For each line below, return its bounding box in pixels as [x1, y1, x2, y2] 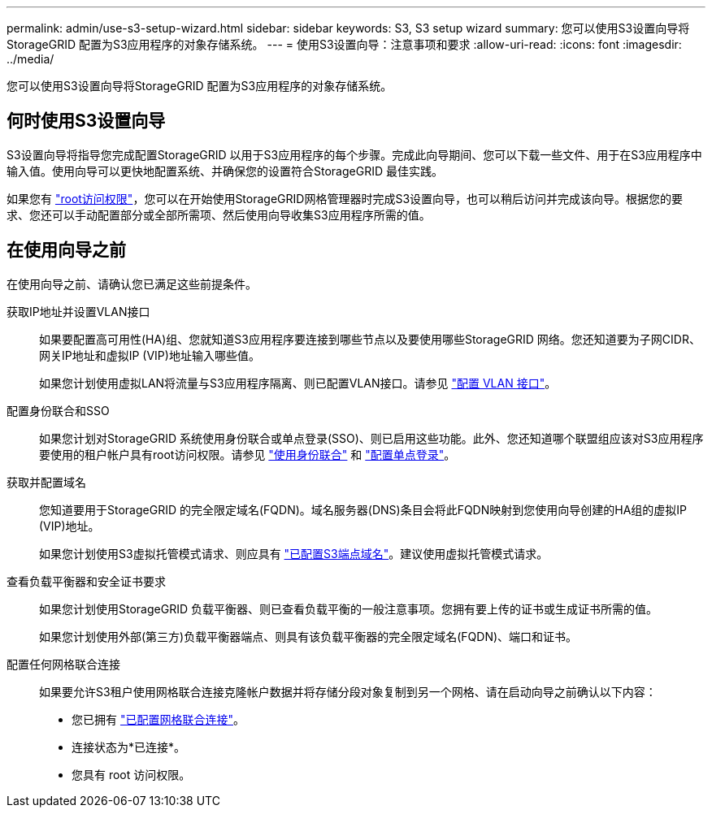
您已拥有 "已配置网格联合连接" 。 [72, 712, 245, 726]
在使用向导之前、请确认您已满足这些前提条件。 [7, 276, 257, 291]
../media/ [7, 52, 54, 66]
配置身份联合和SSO [7, 403, 110, 418]
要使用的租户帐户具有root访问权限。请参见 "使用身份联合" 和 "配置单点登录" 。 [39, 447, 456, 461]
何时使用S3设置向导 [7, 110, 166, 132]
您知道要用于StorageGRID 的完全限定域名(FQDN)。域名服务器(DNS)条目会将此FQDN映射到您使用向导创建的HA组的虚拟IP [39, 502, 688, 517]
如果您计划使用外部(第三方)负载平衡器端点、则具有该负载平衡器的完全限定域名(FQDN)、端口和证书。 [39, 629, 578, 643]
